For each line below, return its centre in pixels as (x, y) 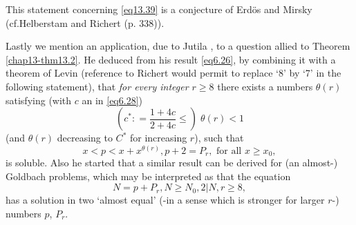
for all (229, 151)
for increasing (158, 138)
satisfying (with (39, 100)
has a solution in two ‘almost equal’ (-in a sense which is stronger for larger (165, 200)
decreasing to (85, 138)
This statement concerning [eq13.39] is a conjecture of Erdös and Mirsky (159, 9)
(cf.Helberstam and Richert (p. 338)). (85, 22)
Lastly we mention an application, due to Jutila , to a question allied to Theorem (178, 46)
